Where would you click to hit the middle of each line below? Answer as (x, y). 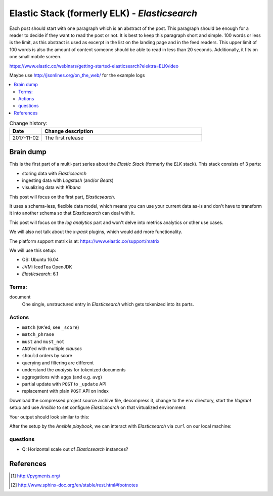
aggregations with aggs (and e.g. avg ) (62, 377)
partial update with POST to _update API (64, 384)
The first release (64, 138)
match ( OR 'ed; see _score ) (51, 327)
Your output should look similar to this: (49, 417)
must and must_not (43, 341)
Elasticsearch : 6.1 (40, 274)
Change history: (28, 123)
